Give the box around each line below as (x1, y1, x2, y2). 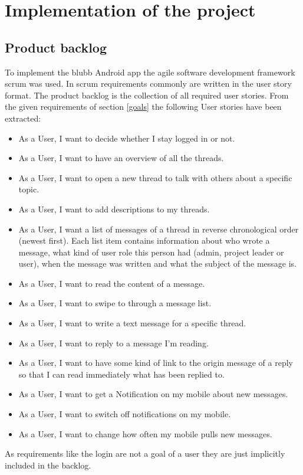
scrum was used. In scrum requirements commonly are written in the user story (5, 77, 292, 90)
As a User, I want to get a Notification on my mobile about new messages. (18, 388, 288, 400)
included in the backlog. (5, 458, 91, 471)
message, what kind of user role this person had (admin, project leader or (18, 245, 284, 258)
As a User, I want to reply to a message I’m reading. (18, 336, 209, 349)
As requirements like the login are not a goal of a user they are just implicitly (5, 447, 285, 460)
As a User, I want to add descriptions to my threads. (18, 202, 210, 215)
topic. (18, 183, 39, 195)
